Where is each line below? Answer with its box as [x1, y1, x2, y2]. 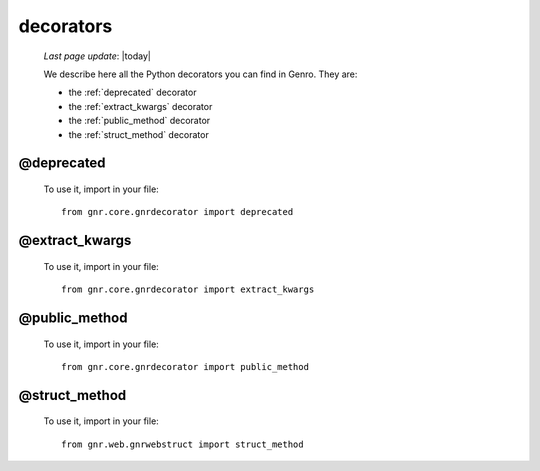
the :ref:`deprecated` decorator [68, 86, 197, 99]
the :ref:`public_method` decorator [68, 115, 211, 127]
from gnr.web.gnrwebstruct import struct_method [61, 438, 304, 450]
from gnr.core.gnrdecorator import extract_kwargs [61, 284, 315, 295]
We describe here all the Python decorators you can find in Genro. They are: [43, 68, 358, 80]
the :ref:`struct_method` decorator [68, 128, 209, 140]
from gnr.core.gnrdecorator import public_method [61, 361, 310, 372]
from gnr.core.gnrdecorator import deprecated [61, 206, 294, 218]
